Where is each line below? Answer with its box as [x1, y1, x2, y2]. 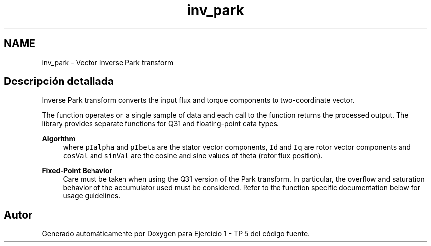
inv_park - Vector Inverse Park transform [42, 58, 174, 67]
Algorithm [42, 135, 76, 143]
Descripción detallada [4, 75, 114, 88]
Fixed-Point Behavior [42, 166, 113, 175]
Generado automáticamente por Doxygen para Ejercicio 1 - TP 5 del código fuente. [42, 229, 310, 238]
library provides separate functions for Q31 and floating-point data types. [42, 119, 279, 128]
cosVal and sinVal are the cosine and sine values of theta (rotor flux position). [63, 151, 323, 160]
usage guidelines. [63, 191, 121, 200]
